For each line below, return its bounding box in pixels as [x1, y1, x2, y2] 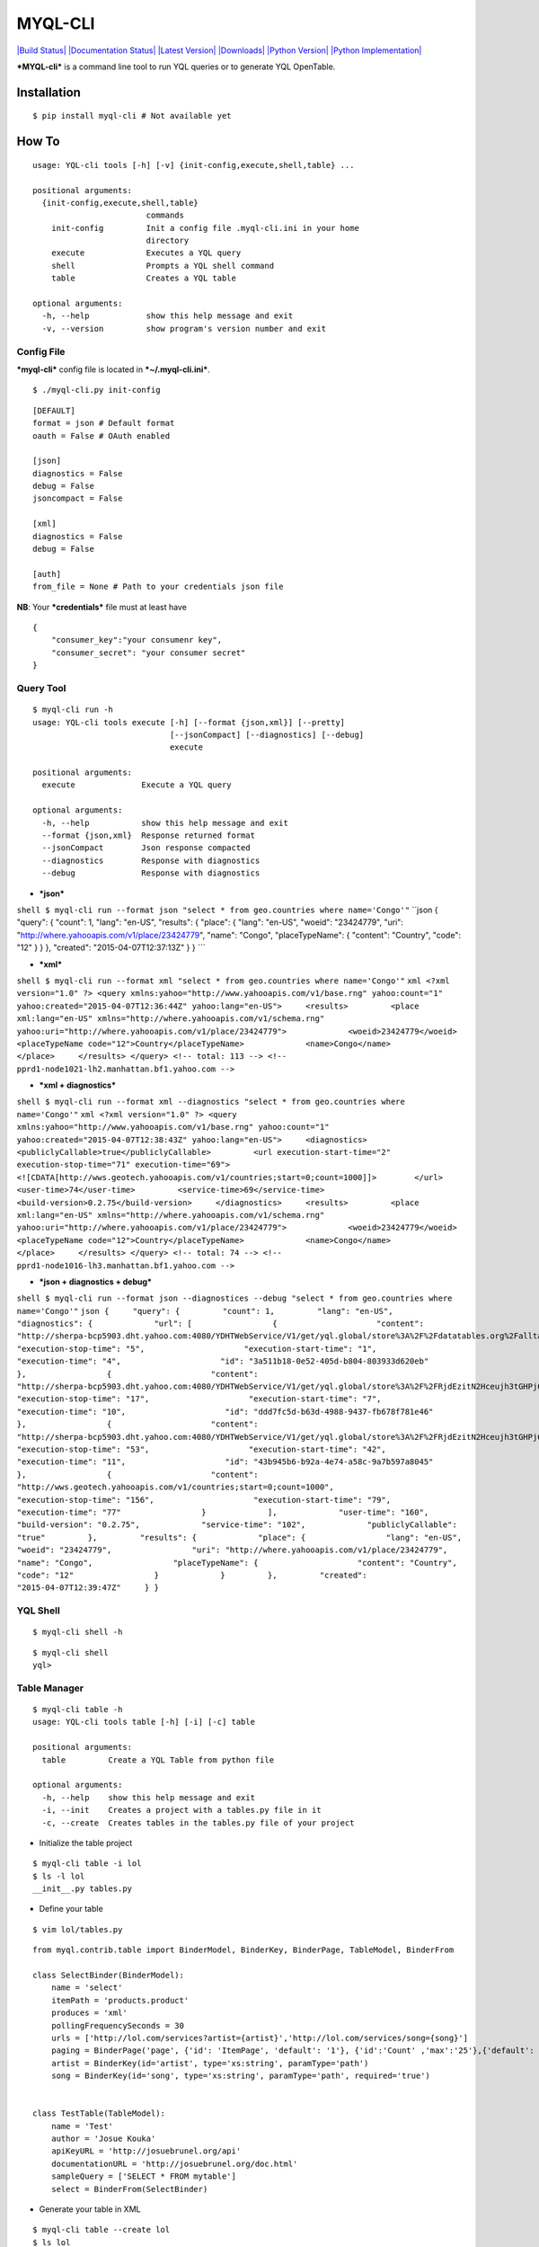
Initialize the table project [39, 1837, 133, 1848]
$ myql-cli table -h [32, 1704, 123, 1714]
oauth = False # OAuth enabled [32, 431, 171, 440]
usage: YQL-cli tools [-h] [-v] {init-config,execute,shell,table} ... [32, 160, 355, 170]
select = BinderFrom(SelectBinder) [50, 2184, 208, 2194]
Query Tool [16, 681, 66, 694]
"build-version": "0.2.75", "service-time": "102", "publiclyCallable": [16, 1520, 457, 1530]
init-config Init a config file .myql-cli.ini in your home [50, 223, 359, 233]
